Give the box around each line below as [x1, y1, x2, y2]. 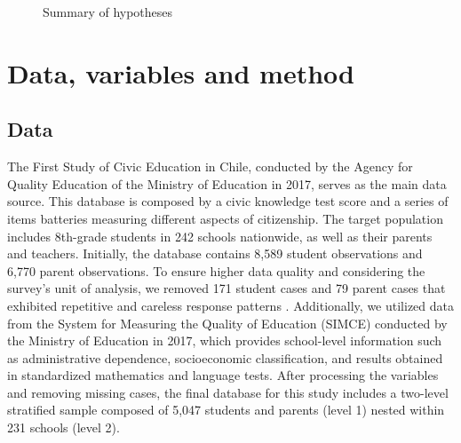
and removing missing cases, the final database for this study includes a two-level [7, 383, 449, 401]
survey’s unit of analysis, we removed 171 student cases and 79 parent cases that [7, 279, 446, 297]
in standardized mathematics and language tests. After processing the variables [7, 366, 439, 384]
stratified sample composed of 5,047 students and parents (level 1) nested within [7, 400, 445, 419]
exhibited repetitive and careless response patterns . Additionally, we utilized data [7, 296, 455, 314]
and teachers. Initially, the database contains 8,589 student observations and [7, 244, 423, 263]
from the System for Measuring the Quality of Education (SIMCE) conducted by [7, 313, 448, 332]
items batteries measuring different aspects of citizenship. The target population [7, 209, 443, 227]
